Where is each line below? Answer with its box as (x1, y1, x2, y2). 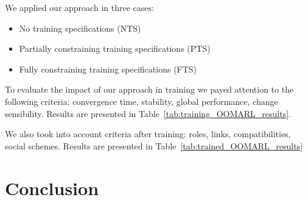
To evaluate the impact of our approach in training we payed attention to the (5, 83, 294, 96)
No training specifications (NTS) (19, 21, 141, 34)
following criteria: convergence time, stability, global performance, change (5, 95, 278, 107)
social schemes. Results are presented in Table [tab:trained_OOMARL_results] (5, 139, 303, 152)
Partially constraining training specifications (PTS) (19, 42, 211, 55)
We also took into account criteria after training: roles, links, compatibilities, (5, 127, 291, 140)
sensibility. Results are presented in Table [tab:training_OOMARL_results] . (5, 107, 291, 120)
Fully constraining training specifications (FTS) (19, 62, 197, 75)
